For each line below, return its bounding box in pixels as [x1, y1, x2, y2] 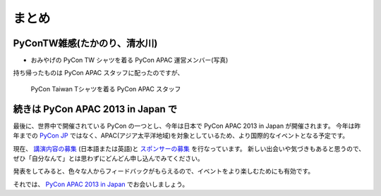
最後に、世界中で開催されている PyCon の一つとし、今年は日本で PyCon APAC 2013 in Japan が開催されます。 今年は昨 [13, 122, 361, 130]
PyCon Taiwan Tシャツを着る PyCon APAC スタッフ [30, 84, 181, 93]
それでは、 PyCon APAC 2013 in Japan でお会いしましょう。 [13, 180, 189, 188]
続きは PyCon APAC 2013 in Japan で [13, 103, 178, 115]
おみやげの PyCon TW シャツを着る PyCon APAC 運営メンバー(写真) [30, 56, 229, 65]
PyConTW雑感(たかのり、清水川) [13, 37, 158, 49]
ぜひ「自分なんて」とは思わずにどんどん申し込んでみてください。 [13, 154, 204, 162]
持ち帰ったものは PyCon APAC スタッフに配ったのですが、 [13, 69, 184, 77]
